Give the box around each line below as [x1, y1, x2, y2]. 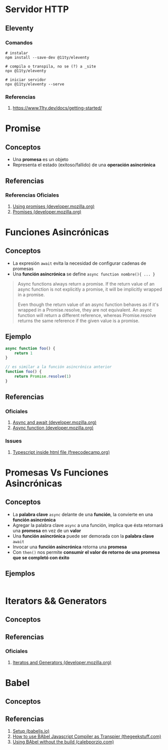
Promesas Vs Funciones [5, 466, 109, 478]
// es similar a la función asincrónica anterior [5, 364, 112, 369]
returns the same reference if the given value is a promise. [17, 318, 140, 324]
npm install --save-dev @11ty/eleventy [5, 55, 90, 60]
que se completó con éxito [12, 554, 70, 560]
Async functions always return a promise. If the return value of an [17, 280, 155, 287]
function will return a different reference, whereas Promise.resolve [17, 312, 156, 318]
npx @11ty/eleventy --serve [5, 81, 65, 87]
